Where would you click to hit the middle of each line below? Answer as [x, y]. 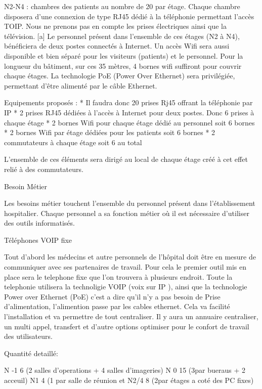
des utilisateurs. [28, 336]
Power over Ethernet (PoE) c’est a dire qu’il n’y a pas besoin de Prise [112, 296]
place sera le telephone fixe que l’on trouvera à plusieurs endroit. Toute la [118, 276]
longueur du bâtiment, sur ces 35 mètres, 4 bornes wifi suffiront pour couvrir [123, 66]
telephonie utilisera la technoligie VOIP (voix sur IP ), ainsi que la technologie [126, 287]
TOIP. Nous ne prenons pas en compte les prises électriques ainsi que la [115, 26]
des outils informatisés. [39, 223]
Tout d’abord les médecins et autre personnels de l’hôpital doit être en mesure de [130, 257]
